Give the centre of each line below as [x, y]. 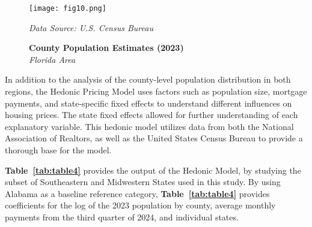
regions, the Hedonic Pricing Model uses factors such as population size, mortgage [156, 91]
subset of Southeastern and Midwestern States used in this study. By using [143, 182]
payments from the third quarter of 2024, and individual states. [122, 217]
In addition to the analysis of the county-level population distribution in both [148, 79]
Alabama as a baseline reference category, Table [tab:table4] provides [137, 193]
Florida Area [52, 59]
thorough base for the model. [58, 150]
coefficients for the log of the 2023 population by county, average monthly [140, 205]
